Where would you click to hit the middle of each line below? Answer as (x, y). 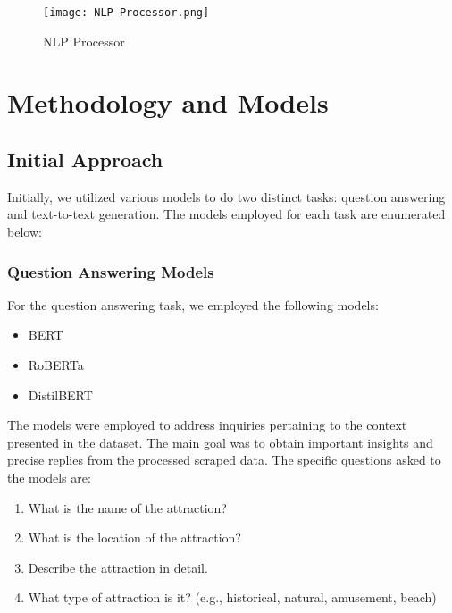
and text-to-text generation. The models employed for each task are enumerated (226, 214)
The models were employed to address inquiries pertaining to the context (207, 425)
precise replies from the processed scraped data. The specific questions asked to (224, 460)
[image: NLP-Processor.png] (126, 13)
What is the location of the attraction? (134, 537)
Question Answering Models (111, 271)
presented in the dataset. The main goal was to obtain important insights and (220, 442)
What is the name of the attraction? (127, 507)
